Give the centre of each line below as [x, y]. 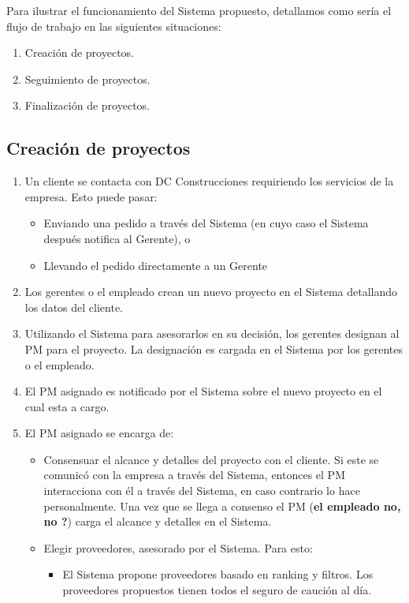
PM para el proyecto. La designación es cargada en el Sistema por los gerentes [214, 348]
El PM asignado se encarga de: [99, 433]
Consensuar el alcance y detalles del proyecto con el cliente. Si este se [211, 459]
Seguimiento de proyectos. [87, 79]
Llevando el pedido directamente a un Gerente [156, 265]
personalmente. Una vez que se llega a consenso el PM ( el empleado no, [222, 506]
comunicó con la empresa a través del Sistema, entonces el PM [194, 475]
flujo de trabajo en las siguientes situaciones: [114, 26]
